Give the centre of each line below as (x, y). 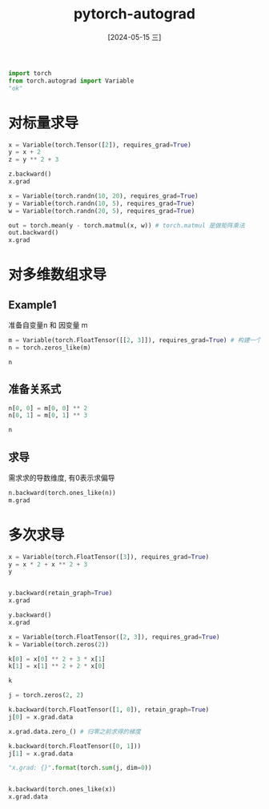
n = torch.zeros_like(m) (50, 348)
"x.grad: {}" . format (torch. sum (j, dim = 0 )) (80, 768)
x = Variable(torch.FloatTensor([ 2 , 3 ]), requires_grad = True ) (114, 637)
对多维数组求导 (58, 275)
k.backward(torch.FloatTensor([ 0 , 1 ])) (75, 746)
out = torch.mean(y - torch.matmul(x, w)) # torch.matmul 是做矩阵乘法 (127, 225)
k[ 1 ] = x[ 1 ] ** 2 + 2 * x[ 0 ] (57, 666)
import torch (30, 73)
